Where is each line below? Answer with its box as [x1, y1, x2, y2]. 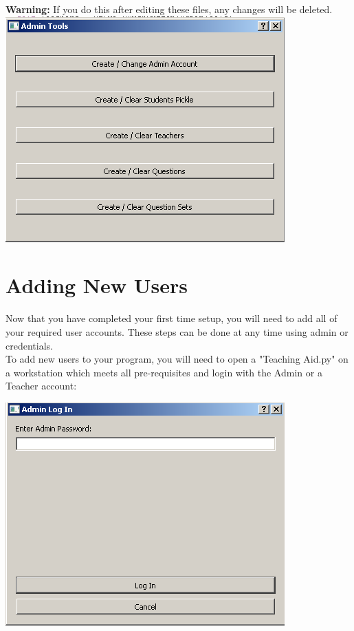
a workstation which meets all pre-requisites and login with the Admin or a [5, 365, 322, 379]
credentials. [5, 338, 53, 352]
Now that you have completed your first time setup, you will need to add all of [5, 311, 338, 325]
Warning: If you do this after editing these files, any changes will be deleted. [5, 2, 333, 16]
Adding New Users [5, 271, 188, 299]
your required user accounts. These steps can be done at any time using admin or [5, 324, 349, 339]
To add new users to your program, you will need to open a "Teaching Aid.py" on [5, 352, 349, 366]
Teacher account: [5, 378, 77, 393]
